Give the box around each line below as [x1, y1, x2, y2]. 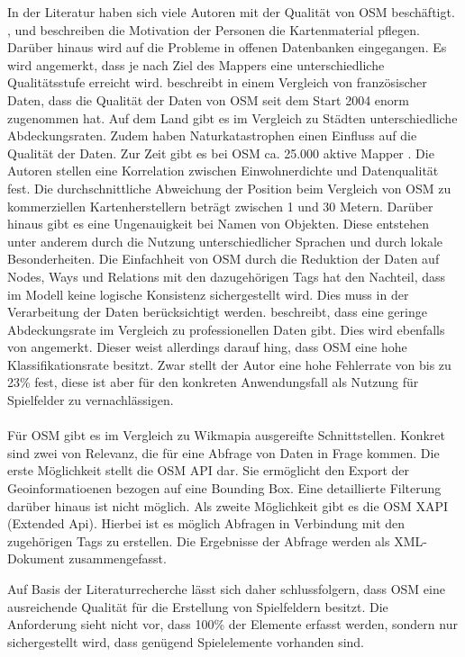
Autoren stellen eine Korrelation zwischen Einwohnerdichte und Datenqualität [7, 161, 439, 180]
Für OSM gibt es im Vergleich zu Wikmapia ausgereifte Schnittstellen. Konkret [7, 426, 446, 445]
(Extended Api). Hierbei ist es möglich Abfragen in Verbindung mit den [7, 514, 406, 533]
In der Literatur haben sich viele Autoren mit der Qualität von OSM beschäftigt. [7, 3, 455, 21]
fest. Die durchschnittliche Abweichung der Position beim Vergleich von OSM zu [7, 178, 451, 197]
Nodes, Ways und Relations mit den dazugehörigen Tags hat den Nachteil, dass [7, 266, 446, 285]
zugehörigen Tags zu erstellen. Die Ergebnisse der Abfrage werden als [7, 531, 390, 550]
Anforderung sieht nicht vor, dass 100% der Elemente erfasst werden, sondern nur [7, 615, 458, 634]
